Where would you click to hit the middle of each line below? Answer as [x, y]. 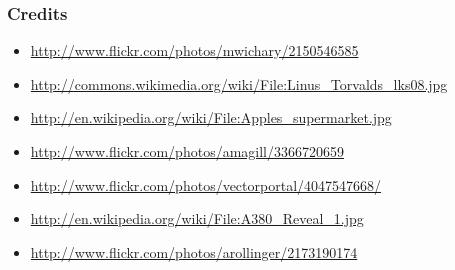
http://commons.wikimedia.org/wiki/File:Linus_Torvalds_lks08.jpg [239, 83]
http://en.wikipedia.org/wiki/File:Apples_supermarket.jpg [211, 117]
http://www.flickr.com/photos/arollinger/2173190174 [194, 251]
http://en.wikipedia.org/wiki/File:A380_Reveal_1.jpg [197, 218]
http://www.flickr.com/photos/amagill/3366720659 [187, 151]
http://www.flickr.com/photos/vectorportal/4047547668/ [206, 184]
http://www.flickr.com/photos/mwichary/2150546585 [194, 50]
